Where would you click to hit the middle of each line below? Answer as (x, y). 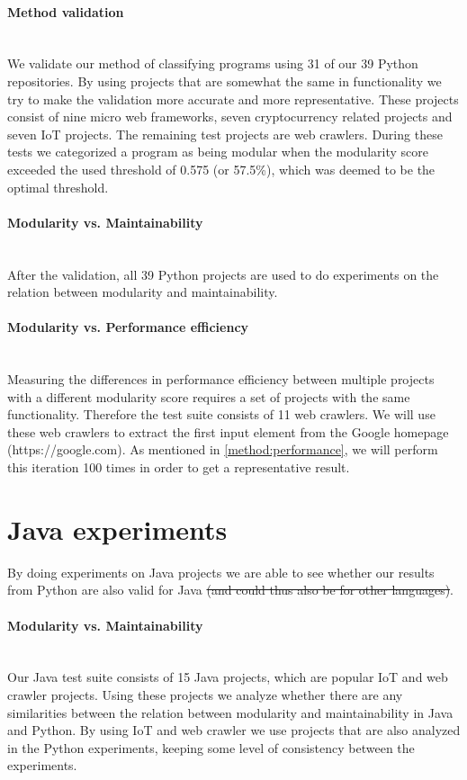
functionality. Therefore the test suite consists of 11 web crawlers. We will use (221, 414)
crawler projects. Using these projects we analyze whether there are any (205, 694)
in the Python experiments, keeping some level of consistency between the (211, 747)
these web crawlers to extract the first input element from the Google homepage (228, 431)
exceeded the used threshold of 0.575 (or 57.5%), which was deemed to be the (221, 169)
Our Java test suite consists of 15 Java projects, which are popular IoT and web (228, 677)
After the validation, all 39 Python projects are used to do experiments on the (223, 274)
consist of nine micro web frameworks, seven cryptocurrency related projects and (230, 117)
